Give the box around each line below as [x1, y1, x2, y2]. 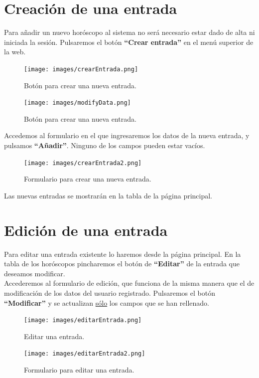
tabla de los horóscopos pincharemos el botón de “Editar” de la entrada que [4, 258, 240, 269]
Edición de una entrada [4, 219, 168, 240]
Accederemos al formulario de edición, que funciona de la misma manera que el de [4, 278, 255, 288]
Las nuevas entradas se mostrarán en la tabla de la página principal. [4, 190, 213, 200]
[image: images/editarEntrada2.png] [24, 350, 145, 358]
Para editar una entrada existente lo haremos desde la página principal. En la [4, 248, 241, 259]
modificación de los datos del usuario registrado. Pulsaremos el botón [4, 287, 215, 298]
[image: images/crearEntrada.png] [24, 65, 138, 73]
